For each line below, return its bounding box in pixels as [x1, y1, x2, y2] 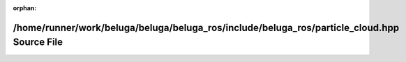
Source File [13, 37, 63, 48]
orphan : [13, 4, 37, 12]
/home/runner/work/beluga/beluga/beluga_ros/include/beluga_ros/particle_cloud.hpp [13, 21, 400, 34]
